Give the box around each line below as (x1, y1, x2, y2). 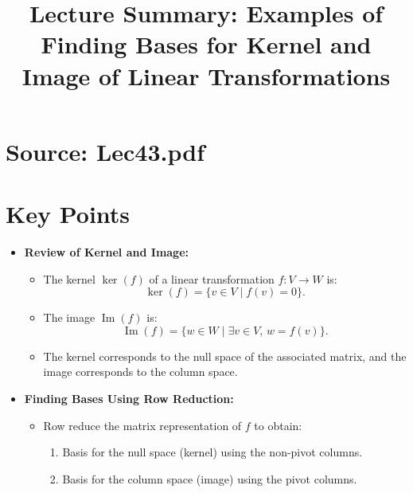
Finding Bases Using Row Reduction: (24, 390, 234, 407)
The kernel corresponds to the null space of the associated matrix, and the (43, 347, 407, 364)
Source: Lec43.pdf (6, 135, 205, 167)
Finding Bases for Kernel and (41, 28, 372, 61)
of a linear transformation (149, 270, 275, 287)
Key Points (6, 198, 131, 230)
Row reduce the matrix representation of (43, 417, 242, 433)
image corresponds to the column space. (43, 363, 238, 380)
